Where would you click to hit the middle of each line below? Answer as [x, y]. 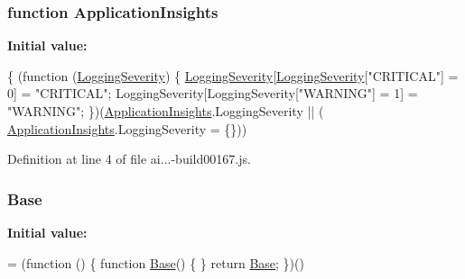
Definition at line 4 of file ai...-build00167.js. [129, 159]
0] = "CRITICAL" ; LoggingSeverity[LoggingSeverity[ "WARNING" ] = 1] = [213, 93]
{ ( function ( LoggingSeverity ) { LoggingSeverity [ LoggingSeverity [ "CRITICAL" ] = [233, 75]
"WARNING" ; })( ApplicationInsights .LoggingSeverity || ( [166, 111]
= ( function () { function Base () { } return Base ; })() [156, 262]
